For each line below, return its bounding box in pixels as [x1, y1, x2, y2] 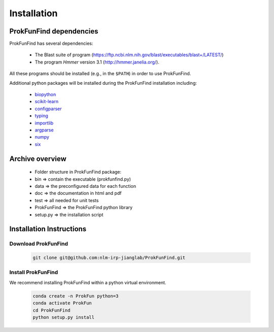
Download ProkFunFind [9, 240, 68, 247]
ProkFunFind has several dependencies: [9, 41, 93, 47]
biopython [35, 91, 56, 97]
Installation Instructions [9, 225, 87, 234]
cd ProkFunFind [32, 307, 71, 313]
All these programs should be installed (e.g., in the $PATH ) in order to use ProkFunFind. [9, 71, 191, 77]
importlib [35, 120, 54, 126]
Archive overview [9, 154, 66, 163]
